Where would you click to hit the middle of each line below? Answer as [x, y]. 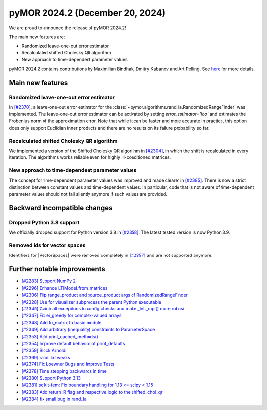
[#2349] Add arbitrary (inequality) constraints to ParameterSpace [88, 330]
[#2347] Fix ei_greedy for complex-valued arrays [71, 316]
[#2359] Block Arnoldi [44, 350]
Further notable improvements [57, 269]
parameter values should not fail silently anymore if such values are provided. [88, 194]
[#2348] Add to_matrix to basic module [62, 322]
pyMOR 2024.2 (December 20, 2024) [87, 13]
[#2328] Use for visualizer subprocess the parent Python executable [91, 302]
